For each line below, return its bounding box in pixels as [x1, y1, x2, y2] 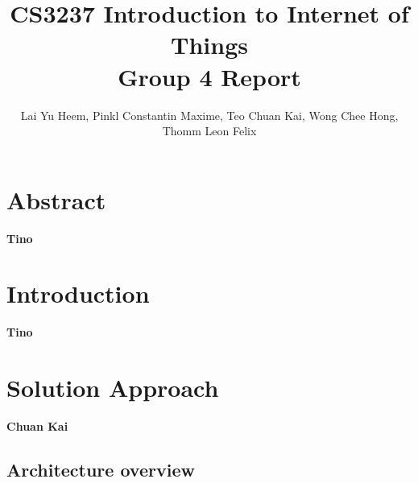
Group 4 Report [118, 60, 301, 93]
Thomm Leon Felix [162, 122, 257, 139]
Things [171, 28, 248, 61]
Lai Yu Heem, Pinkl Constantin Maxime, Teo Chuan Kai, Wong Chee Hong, [20, 106, 399, 123]
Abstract [6, 183, 106, 216]
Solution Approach [6, 371, 219, 404]
